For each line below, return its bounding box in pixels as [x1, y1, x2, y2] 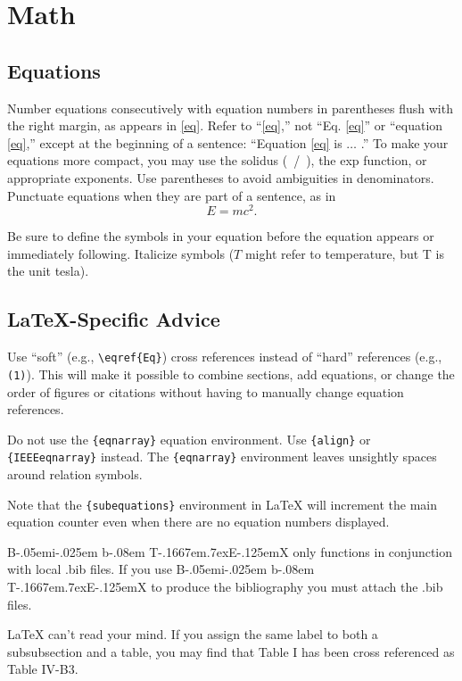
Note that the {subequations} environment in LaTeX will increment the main [7, 494, 438, 513]
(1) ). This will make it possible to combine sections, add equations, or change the [7, 364, 455, 383]
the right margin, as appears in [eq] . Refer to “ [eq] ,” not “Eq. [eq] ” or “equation [7, 116, 443, 135]
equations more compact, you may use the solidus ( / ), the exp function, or [7, 151, 427, 170]
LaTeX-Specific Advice [7, 305, 220, 333]
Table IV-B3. [7, 660, 78, 678]
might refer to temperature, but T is [244, 244, 445, 262]
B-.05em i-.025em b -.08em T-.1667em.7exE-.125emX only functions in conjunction [7, 542, 453, 561]
